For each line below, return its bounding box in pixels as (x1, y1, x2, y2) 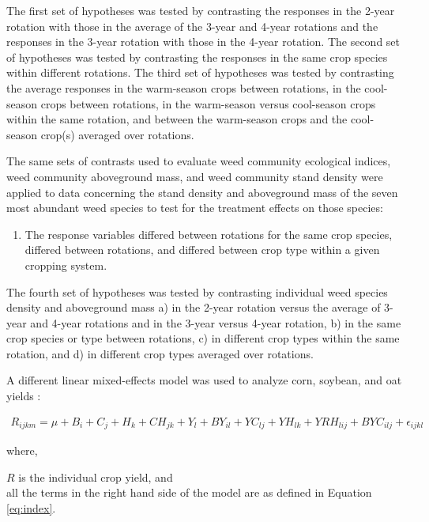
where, (6, 442, 38, 459)
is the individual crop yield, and (18, 468, 173, 485)
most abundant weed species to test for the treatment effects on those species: (6, 199, 383, 216)
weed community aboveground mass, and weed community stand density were (6, 168, 383, 184)
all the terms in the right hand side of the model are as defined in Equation (6, 484, 372, 501)
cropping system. (24, 256, 107, 273)
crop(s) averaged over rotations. (40, 126, 194, 142)
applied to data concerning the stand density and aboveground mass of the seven (6, 183, 398, 200)
